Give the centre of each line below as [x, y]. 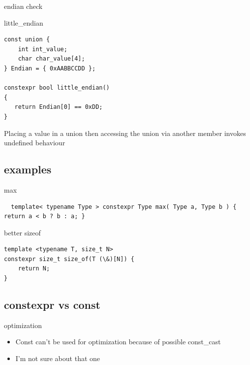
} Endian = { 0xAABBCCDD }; [50, 68]
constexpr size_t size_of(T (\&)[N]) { [69, 259]
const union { [27, 40]
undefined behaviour [35, 143]
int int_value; [43, 49]
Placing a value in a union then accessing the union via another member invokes [125, 133]
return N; [34, 269]
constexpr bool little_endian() [57, 88]
